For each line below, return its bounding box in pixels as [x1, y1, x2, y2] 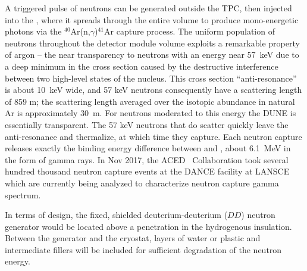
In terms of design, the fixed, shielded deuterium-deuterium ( [5, 208, 228, 221]
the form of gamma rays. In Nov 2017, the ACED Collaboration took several [5, 153, 289, 166]
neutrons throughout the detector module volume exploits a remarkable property [5, 36, 300, 49]
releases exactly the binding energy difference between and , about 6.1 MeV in [5, 142, 291, 154]
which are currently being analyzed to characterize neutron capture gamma [5, 176, 279, 189]
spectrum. [5, 188, 41, 201]
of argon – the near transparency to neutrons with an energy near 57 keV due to [5, 48, 299, 61]
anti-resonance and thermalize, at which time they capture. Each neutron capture [5, 130, 302, 142]
